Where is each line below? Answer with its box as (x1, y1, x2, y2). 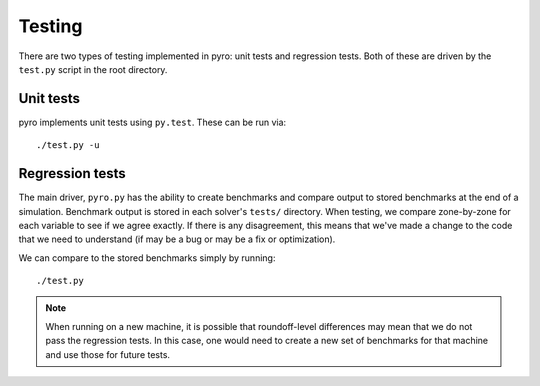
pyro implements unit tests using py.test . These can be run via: (18, 116, 287, 128)
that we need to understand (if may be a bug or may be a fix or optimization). (18, 233, 336, 245)
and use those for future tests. (45, 348, 170, 360)
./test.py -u (36, 140, 100, 151)
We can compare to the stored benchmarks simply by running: (18, 251, 276, 264)
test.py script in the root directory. (18, 63, 168, 75)
